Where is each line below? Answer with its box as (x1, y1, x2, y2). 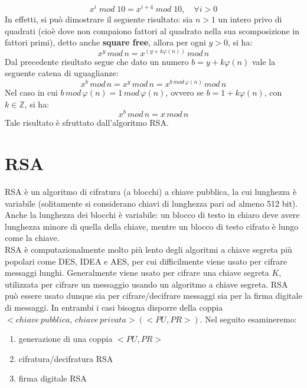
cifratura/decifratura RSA (18, 352, 113, 364)
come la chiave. (5, 232, 60, 244)
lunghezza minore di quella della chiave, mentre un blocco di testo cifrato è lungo (5, 220, 299, 232)
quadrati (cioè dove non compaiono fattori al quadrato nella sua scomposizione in (5, 24, 299, 37)
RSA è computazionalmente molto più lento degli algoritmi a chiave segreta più (5, 243, 292, 256)
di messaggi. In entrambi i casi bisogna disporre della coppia (5, 301, 223, 313)
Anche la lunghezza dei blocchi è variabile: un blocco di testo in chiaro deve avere (5, 208, 300, 221)
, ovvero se (165, 86, 204, 99)
